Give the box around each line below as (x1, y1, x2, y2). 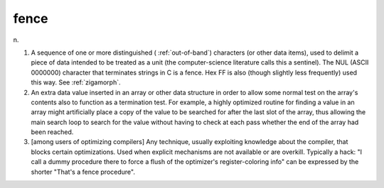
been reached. (31, 128, 74, 136)
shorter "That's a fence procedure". (31, 167, 135, 176)
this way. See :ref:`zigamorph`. (31, 78, 121, 87)
